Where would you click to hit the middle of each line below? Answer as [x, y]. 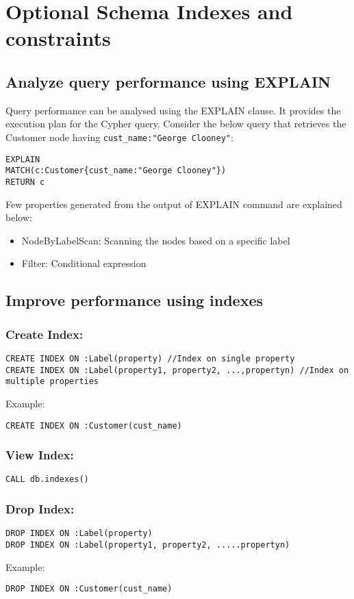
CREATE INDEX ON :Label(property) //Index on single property [150, 358]
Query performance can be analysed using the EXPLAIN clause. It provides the [173, 110]
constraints [58, 38]
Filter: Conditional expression [84, 263]
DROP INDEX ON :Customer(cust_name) [89, 589]
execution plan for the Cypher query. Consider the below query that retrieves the [176, 124]
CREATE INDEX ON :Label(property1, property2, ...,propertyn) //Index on [177, 370]
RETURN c [25, 182]
